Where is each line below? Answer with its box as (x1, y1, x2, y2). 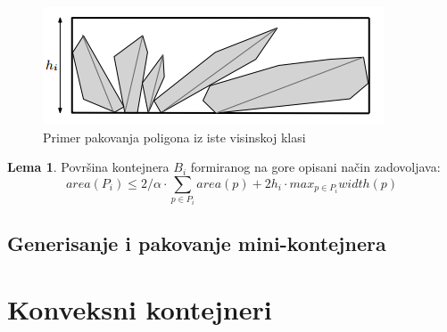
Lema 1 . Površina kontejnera (7, 158, 170, 176)
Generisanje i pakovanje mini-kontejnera (7, 230, 386, 257)
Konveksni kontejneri (7, 290, 272, 327)
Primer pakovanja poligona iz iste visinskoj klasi (43, 127, 306, 146)
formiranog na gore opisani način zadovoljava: (190, 158, 441, 176)
